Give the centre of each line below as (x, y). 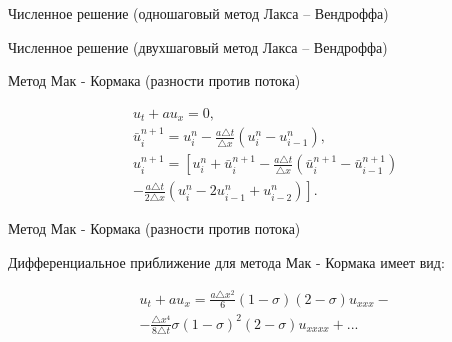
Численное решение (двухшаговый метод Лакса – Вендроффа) (198, 46)
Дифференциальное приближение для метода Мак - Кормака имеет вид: (226, 261)
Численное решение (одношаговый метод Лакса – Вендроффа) (198, 13)
